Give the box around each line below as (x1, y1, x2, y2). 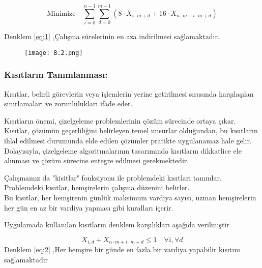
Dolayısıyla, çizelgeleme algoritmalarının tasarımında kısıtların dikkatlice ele (4, 145, 242, 156)
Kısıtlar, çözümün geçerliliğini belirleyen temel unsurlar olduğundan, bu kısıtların (4, 125, 258, 136)
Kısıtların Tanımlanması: (4, 68, 108, 81)
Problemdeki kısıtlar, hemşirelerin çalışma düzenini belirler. (4, 182, 190, 193)
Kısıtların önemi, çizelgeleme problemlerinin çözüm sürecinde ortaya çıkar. (4, 115, 236, 126)
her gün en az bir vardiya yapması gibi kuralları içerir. (4, 202, 173, 213)
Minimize (47, 10, 76, 17)
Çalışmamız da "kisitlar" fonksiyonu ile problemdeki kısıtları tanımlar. (4, 172, 222, 183)
